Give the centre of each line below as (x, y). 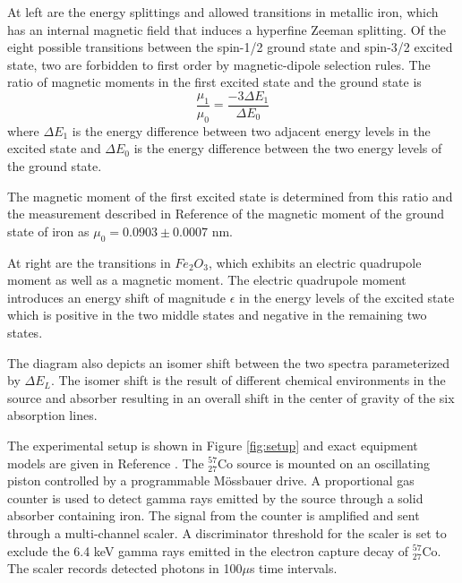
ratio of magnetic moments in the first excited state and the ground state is (214, 82)
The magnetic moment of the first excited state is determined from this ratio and (230, 196)
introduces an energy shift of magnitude (117, 297)
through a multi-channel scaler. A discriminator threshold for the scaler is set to (227, 532)
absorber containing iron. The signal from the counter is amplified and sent (214, 515)
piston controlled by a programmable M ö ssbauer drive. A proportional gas (211, 480)
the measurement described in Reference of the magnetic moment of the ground (226, 214)
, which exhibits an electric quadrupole (315, 262)
